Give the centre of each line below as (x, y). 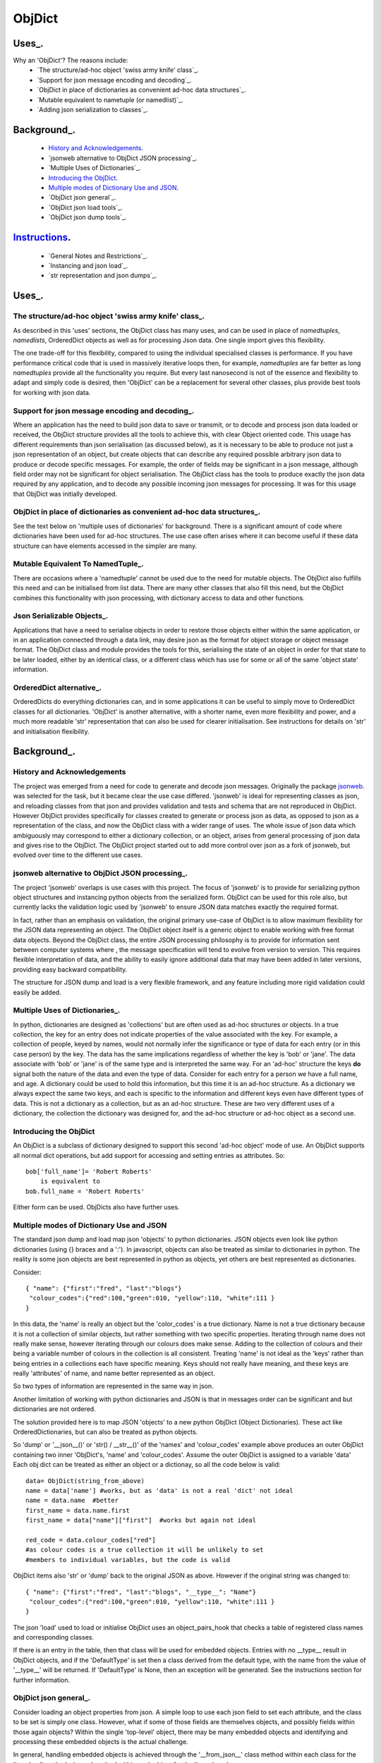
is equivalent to (70, 1182)
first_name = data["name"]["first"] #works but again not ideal (141, 1520)
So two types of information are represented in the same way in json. (114, 1386)
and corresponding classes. (54, 1637)
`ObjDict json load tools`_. (85, 207)
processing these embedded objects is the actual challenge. (101, 1741)
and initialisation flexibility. (51, 731)
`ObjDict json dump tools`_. (87, 217)
